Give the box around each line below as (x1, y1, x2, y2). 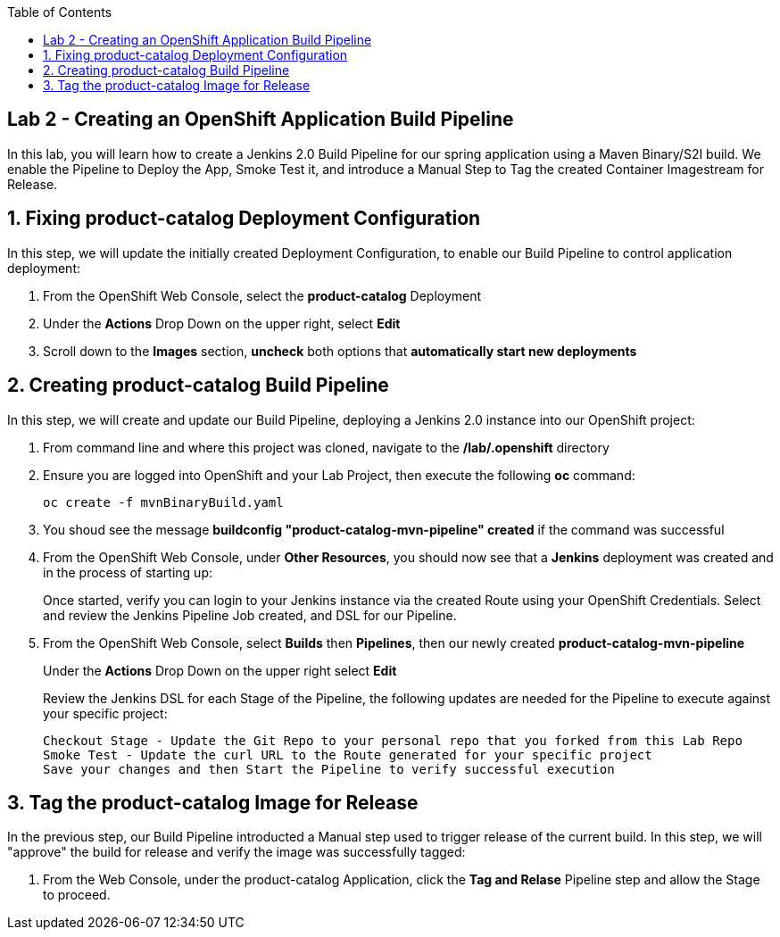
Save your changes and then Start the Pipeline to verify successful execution (43, 761, 615, 776)
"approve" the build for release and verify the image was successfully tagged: (7, 844, 466, 860)
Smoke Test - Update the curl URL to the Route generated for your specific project (43, 747, 652, 762)
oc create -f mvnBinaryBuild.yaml (43, 494, 284, 510)
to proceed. (43, 887, 111, 903)
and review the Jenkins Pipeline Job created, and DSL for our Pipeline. (43, 607, 457, 623)
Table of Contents (7, 4, 112, 20)
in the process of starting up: (43, 564, 212, 580)
